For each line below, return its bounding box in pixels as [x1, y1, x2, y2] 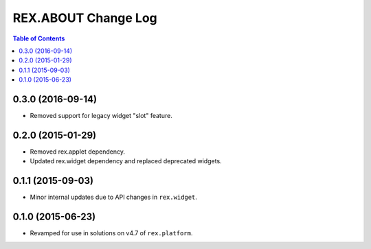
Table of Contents [12, 34, 65, 43]
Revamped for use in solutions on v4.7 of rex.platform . [30, 229, 193, 237]
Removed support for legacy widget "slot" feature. [30, 112, 173, 120]
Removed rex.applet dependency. [30, 147, 126, 156]
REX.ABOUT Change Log [12, 10, 157, 25]
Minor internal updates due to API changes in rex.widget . [30, 193, 197, 202]
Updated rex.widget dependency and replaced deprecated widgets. [30, 157, 223, 165]
